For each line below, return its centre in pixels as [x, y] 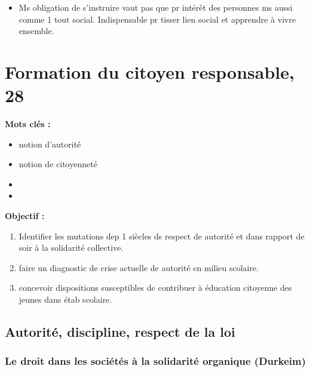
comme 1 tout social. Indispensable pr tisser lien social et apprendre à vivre [157, 19]
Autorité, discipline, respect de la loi [120, 332]
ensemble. [36, 31]
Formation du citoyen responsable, [150, 71]
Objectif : [25, 216]
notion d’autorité [50, 144]
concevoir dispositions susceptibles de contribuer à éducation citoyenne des [155, 288]
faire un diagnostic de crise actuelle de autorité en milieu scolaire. [139, 267]
